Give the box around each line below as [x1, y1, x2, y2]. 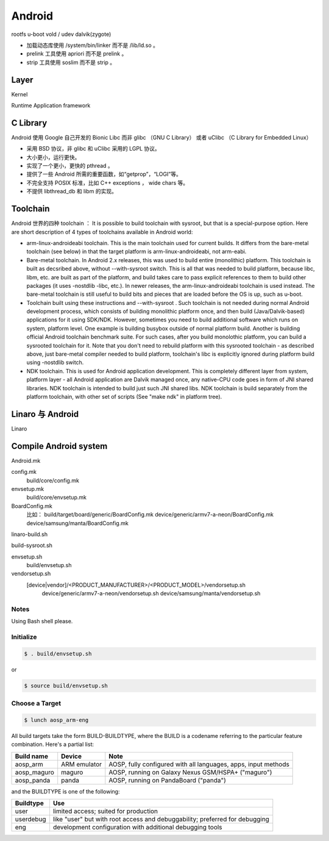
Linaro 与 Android [11, 409, 79, 419]
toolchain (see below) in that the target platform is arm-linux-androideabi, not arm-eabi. [26, 248, 247, 256]
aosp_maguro [15, 768, 55, 776]
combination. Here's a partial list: [11, 741, 94, 748]
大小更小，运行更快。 [26, 153, 80, 161]
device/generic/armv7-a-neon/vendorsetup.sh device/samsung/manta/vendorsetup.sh [41, 590, 261, 597]
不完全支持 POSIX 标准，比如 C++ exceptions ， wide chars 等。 [26, 179, 189, 186]
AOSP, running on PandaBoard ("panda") [108, 776, 227, 784]
